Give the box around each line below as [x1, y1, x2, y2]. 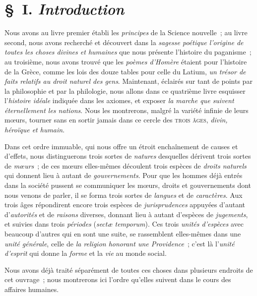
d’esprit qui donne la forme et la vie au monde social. [4, 248, 167, 258]
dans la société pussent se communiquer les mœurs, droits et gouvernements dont [4, 180, 252, 190]
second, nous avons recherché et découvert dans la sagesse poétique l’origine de [4, 37, 244, 47]
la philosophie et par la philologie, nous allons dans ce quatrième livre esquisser [4, 85, 246, 96]
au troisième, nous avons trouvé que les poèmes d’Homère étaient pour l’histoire [4, 56, 247, 66]
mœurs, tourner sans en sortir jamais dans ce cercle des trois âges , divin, [4, 115, 228, 125]
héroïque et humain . [4, 124, 65, 135]
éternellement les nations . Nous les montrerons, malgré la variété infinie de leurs [4, 105, 249, 115]
